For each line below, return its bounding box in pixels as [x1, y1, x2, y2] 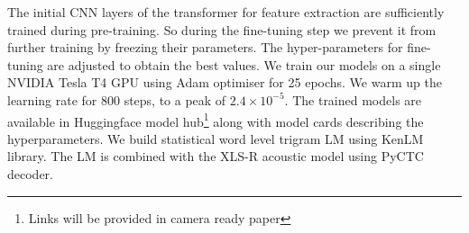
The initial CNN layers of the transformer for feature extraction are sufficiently [7, 3, 445, 21]
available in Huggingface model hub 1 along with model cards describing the [7, 109, 424, 130]
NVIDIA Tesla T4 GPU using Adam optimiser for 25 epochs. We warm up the [7, 73, 442, 92]
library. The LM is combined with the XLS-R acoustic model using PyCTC [7, 147, 424, 166]
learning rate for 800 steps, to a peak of [7, 90, 226, 109]
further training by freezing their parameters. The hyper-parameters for [7, 38, 403, 57]
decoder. [7, 165, 53, 183]
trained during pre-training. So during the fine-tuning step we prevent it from [7, 20, 437, 39]
